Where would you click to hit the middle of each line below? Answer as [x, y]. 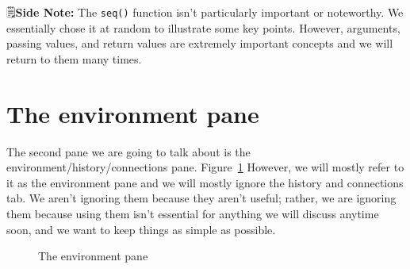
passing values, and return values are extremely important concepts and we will [200, 43]
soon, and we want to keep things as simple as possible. [141, 229]
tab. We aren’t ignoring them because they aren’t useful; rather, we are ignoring [201, 198]
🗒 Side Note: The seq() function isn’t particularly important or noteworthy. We [205, 12]
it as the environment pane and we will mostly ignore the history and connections [205, 182]
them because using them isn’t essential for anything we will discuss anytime [193, 213]
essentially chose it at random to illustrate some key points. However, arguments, [203, 27]
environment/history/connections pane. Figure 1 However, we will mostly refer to [205, 167]
